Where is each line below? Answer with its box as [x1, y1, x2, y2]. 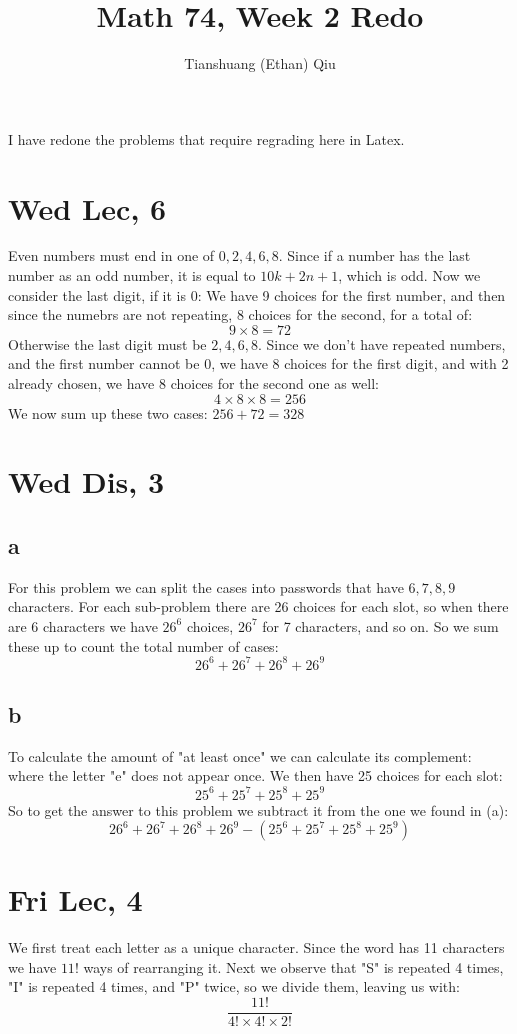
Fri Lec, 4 [8, 879, 143, 920]
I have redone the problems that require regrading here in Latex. [8, 128, 405, 149]
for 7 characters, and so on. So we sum [262, 615, 499, 636]
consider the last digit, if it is [8, 284, 186, 305]
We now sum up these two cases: [8, 402, 208, 423]
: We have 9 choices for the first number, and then [197, 284, 506, 305]
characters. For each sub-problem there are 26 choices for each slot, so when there [8, 596, 509, 617]
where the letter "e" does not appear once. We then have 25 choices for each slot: [8, 765, 503, 786]
